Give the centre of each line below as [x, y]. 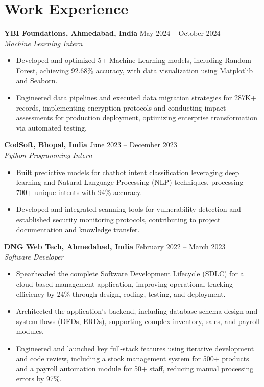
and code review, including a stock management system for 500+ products [133, 358]
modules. [30, 331]
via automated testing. [51, 127]
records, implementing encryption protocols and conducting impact [121, 107]
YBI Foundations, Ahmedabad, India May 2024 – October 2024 [112, 33]
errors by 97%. [39, 378]
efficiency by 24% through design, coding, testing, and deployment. [121, 294]
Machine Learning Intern [43, 43]
